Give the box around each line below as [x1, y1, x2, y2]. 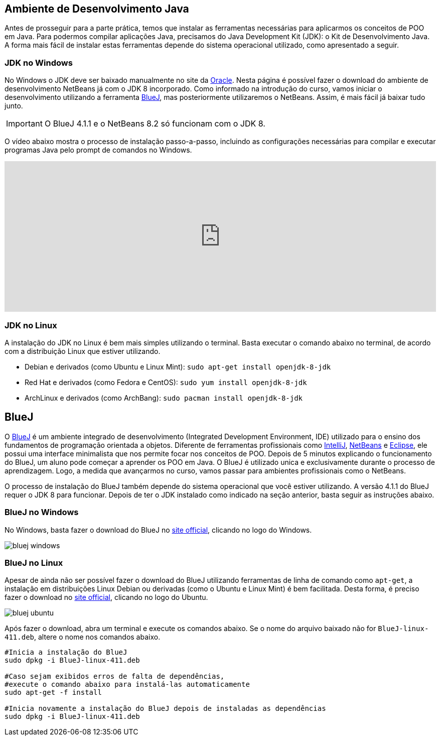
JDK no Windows [5, 57, 73, 68]
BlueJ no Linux [5, 557, 63, 568]
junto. [5, 101, 23, 110]
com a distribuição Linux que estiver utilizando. [5, 346, 161, 355]
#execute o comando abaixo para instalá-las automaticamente [5, 680, 250, 689]
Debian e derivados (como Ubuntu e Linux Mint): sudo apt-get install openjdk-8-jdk [25, 362, 331, 371]
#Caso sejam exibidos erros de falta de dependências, [5, 672, 225, 681]
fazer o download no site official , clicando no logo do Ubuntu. [5, 593, 208, 602]
